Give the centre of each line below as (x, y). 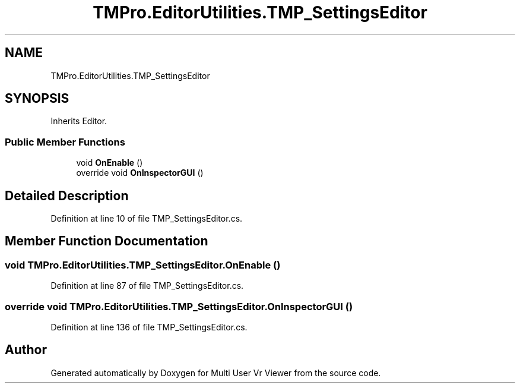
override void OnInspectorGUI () (140, 173)
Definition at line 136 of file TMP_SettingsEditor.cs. (149, 327)
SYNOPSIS (37, 99)
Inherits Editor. (79, 121)
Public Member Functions (65, 142)
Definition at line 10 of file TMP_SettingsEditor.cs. (147, 219)
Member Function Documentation (107, 241)
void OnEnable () (110, 163)
